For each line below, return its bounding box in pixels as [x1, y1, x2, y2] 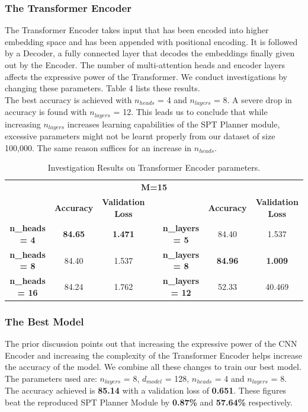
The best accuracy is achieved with [5, 93, 132, 106]
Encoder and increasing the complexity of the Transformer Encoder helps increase [5, 349, 302, 361]
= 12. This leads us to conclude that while [113, 106, 268, 118]
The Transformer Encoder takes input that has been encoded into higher [5, 24, 269, 36]
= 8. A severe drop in [213, 93, 292, 106]
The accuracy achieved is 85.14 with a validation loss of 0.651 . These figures [5, 384, 287, 397]
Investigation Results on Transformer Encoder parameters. [47, 161, 261, 174]
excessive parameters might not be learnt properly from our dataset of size [5, 130, 275, 142]
